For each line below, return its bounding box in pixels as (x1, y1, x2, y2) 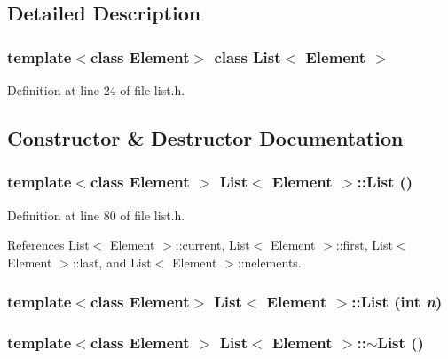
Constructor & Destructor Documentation (7, 124, 404, 151)
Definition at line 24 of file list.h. (7, 81, 185, 99)
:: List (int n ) (351, 291, 443, 313)
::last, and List (72, 252, 152, 271)
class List (214, 45, 281, 68)
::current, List (175, 235, 250, 254)
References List (7, 235, 90, 254)
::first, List (335, 235, 393, 254)
